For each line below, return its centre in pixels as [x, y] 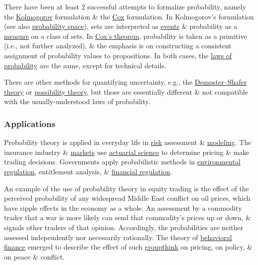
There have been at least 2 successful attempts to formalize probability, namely [125, 6]
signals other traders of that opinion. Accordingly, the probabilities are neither [124, 227]
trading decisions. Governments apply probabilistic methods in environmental [122, 162]
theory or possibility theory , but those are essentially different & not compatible [126, 91]
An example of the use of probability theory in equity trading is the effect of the [127, 188]
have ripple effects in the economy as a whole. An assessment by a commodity [123, 207]
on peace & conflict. [34, 256]
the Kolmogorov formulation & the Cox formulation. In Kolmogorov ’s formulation [129, 16]
